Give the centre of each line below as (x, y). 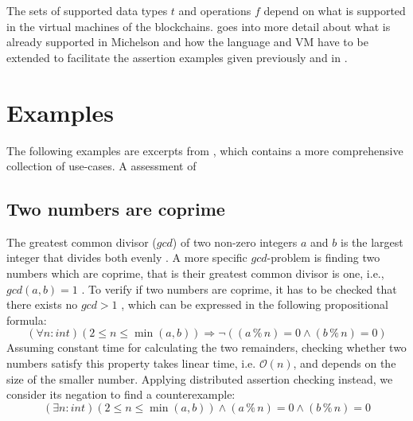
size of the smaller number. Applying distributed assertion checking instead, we (200, 378)
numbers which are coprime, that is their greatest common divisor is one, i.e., (195, 273)
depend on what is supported (335, 10)
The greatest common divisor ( (82, 242)
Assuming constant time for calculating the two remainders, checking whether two (206, 347)
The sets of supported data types (87, 10)
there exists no (42, 304)
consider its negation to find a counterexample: (121, 394)
